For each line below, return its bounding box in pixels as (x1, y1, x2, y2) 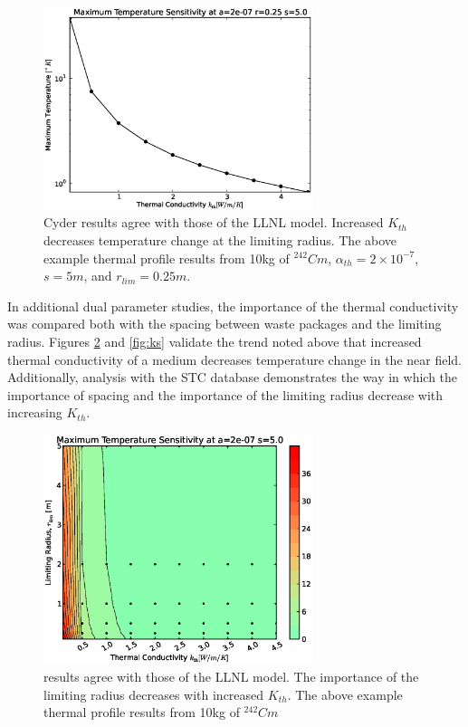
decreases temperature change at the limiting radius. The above (43, 230, 397, 249)
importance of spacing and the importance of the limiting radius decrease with (7, 385, 444, 404)
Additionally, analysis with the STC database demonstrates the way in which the (7, 368, 458, 387)
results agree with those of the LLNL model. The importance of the (43, 667, 419, 686)
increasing (7, 403, 62, 422)
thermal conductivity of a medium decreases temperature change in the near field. (7, 349, 462, 368)
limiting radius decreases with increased (43, 684, 264, 703)
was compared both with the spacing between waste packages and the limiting (7, 314, 442, 333)
